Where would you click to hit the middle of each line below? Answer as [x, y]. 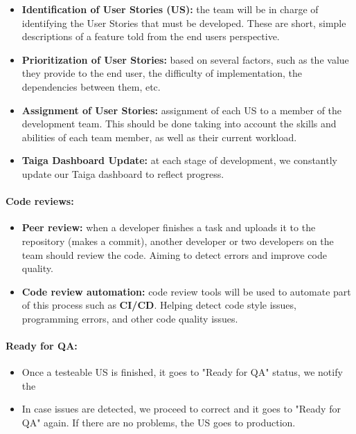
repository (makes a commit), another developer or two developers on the [178, 241]
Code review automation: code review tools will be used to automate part [186, 291]
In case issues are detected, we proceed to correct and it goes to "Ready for [181, 409]
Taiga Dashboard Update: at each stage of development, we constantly [179, 160]
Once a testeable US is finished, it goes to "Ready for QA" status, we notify [182, 372]
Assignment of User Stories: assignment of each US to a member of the [182, 110]
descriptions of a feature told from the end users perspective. [151, 36]
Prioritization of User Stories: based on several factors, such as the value [185, 59]
